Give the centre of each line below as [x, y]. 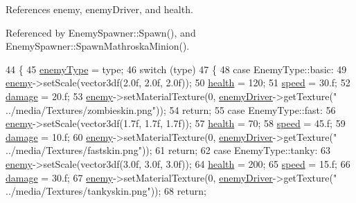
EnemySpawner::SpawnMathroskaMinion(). [98, 46]
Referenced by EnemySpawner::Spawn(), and [101, 32]
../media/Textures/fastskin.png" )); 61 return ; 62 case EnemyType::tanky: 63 [168, 150]
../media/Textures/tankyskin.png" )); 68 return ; [106, 191]
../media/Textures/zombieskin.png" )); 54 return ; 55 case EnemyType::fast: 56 [171, 109]
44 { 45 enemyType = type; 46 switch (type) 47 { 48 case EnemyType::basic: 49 [176, 69]
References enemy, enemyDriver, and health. [99, 9]
